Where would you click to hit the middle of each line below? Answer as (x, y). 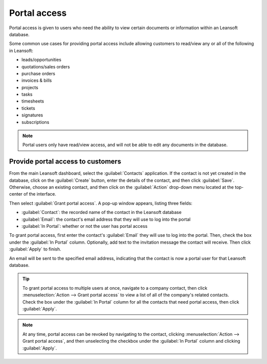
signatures (32, 115)
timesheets (33, 101)
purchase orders (38, 73)
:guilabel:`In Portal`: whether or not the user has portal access (85, 226)
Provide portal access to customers (65, 162)
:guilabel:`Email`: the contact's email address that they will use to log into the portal (106, 219)
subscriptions (35, 122)
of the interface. (40, 194)
